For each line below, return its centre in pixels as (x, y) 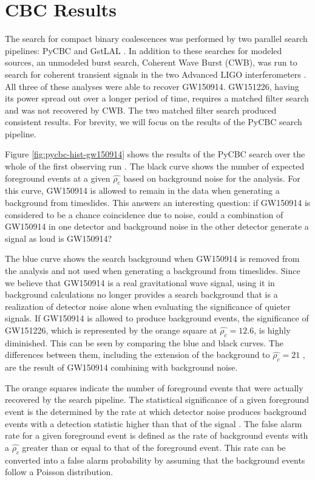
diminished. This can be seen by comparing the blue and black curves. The (144, 342)
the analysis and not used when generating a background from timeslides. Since (153, 271)
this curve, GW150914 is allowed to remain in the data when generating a (142, 190)
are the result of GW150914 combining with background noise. (121, 367)
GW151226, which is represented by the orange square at (111, 330)
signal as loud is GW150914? (59, 238)
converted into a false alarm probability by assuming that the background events (155, 460)
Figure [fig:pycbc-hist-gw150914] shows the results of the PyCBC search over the (155, 154)
